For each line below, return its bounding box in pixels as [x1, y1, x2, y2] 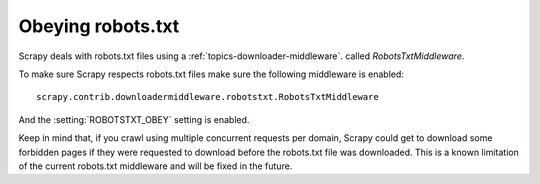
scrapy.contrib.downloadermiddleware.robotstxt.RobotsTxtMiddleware [36, 91, 379, 103]
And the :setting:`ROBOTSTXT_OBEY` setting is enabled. [18, 113, 250, 125]
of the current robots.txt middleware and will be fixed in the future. [18, 160, 293, 172]
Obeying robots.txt [18, 15, 180, 37]
